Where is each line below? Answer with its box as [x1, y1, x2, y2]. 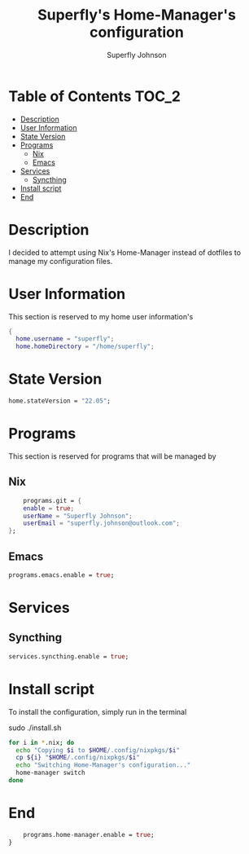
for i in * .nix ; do [8, 738, 75, 746]
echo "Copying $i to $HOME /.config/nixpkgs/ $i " [15, 746, 181, 755]
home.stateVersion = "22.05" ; [8, 397, 111, 405]
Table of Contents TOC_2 [8, 87, 181, 105]
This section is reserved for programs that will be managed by [8, 451, 217, 461]
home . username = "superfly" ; [15, 335, 115, 343]
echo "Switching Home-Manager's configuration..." [15, 761, 191, 769]
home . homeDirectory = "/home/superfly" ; [15, 342, 155, 351]
